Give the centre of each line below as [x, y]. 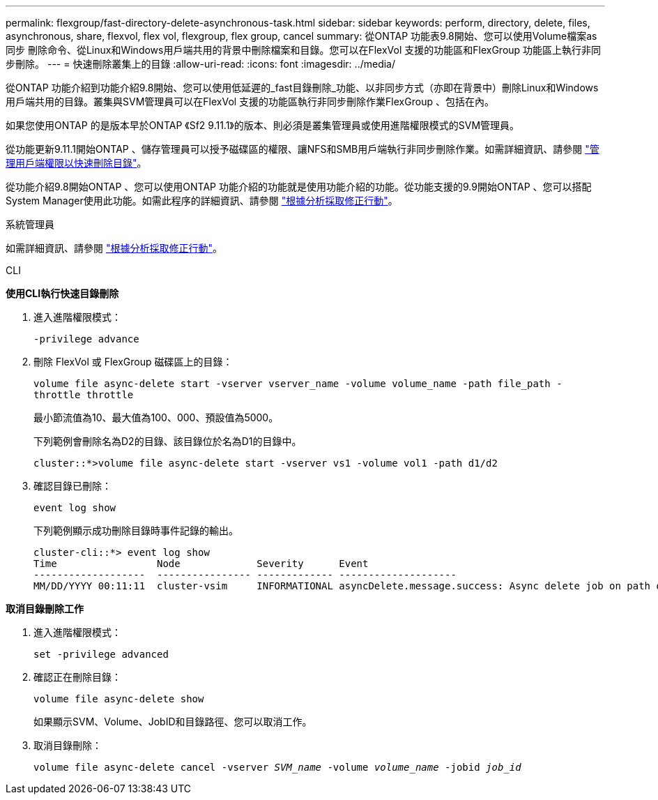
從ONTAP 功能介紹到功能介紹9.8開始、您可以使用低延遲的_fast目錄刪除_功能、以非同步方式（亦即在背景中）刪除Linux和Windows [302, 88]
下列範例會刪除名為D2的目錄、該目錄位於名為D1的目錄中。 [168, 441]
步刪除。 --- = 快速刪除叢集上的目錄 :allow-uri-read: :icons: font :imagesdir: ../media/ [201, 64]
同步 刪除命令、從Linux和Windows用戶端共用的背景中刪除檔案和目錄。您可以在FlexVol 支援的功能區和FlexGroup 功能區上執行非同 [304, 50]
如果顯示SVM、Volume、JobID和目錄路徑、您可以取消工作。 [173, 722]
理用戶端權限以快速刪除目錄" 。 [76, 163]
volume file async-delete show [119, 699]
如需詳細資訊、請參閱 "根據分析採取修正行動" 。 [114, 248]
